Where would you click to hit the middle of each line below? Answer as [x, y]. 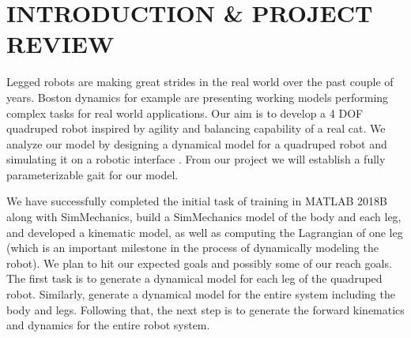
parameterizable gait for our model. [92, 174]
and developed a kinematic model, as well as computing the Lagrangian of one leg [205, 232]
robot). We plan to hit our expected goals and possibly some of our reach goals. [199, 263]
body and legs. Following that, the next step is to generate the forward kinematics [205, 309]
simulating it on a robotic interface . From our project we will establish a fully [196, 159]
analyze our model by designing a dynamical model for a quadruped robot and [197, 143]
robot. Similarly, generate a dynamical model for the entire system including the [201, 294]
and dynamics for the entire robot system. [108, 325]
